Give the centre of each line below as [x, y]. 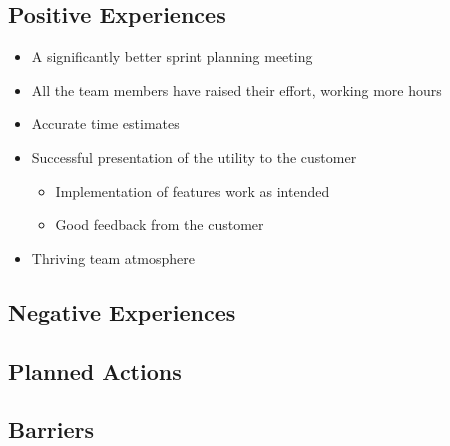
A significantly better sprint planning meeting [172, 56]
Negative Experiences [122, 311]
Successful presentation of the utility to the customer [194, 156]
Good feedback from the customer [159, 224]
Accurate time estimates [105, 123]
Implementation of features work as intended [192, 190]
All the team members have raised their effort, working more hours [236, 89]
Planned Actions [95, 370]
